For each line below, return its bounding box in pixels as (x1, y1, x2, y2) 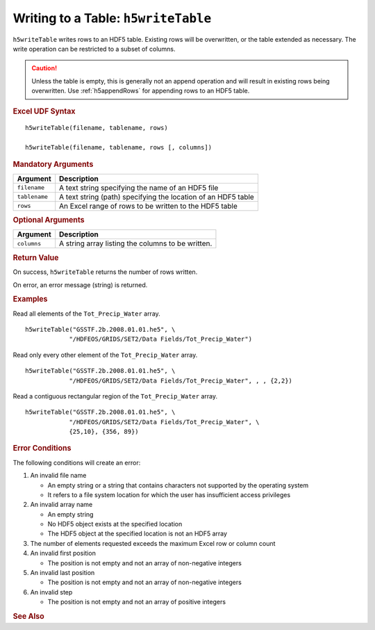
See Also (12, 611, 44, 621)
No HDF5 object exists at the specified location (47, 520, 183, 528)
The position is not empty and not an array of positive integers (47, 598, 226, 606)
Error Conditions (12, 444, 72, 453)
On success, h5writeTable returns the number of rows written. (12, 268, 198, 276)
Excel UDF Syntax (12, 106, 76, 116)
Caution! (31, 64, 58, 72)
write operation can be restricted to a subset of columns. (12, 45, 176, 53)
